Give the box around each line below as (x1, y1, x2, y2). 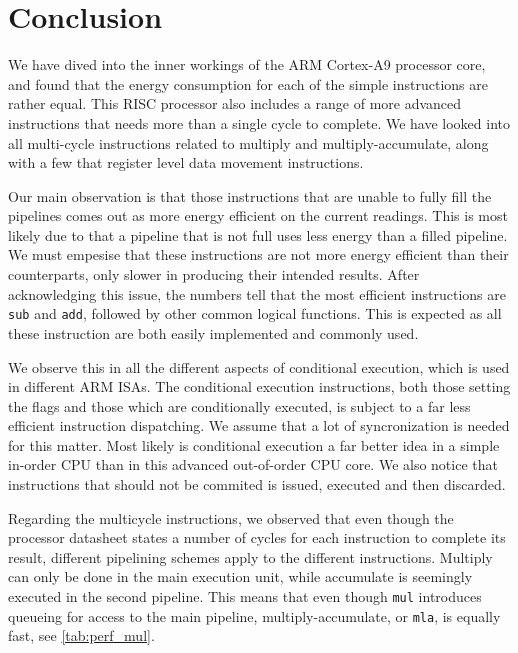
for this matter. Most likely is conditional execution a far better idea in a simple (8, 434, 500, 455)
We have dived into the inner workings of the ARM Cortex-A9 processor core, (8, 54, 486, 75)
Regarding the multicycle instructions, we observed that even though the (8, 507, 454, 528)
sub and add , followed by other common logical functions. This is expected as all (8, 303, 502, 324)
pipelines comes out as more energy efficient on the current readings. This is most (8, 205, 508, 226)
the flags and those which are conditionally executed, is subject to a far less (8, 395, 471, 416)
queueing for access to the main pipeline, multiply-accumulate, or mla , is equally (8, 605, 501, 626)
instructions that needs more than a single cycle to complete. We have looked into (8, 112, 511, 133)
